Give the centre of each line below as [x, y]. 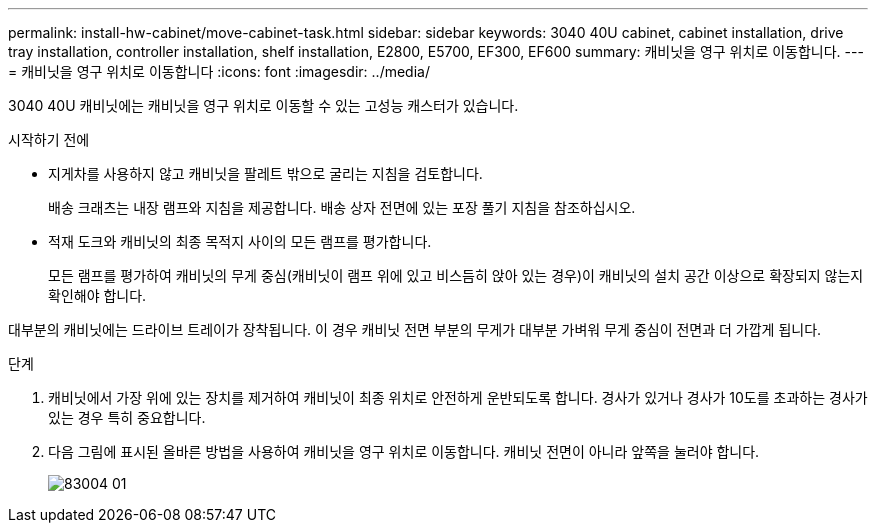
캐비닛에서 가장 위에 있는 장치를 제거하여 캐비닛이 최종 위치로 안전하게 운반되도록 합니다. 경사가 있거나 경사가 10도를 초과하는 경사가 [458, 397]
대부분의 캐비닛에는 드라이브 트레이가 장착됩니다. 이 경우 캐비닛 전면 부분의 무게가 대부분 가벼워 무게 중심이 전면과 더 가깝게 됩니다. [415, 329]
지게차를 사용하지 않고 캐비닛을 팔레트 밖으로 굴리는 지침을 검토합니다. [265, 173]
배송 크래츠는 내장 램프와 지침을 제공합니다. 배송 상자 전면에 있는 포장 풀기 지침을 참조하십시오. [342, 207]
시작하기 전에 [49, 139]
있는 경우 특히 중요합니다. [127, 417]
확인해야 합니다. [97, 295]
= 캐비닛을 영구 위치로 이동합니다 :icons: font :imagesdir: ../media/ [219, 71]
